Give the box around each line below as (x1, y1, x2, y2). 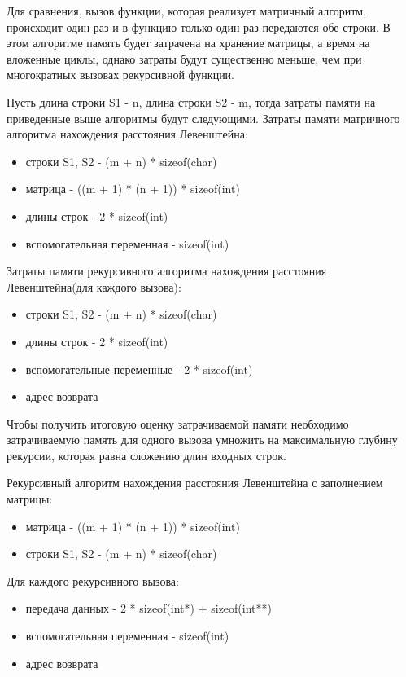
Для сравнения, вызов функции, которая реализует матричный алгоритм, (7, 2, 367, 19)
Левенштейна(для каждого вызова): (7, 278, 181, 295)
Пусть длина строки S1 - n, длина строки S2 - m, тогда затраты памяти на (7, 93, 376, 110)
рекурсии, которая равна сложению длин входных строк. (7, 446, 286, 464)
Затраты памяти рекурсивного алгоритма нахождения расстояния (7, 262, 327, 279)
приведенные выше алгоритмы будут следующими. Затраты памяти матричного (7, 109, 400, 126)
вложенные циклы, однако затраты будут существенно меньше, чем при (7, 50, 362, 67)
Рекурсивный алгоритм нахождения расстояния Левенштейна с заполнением (7, 474, 383, 491)
